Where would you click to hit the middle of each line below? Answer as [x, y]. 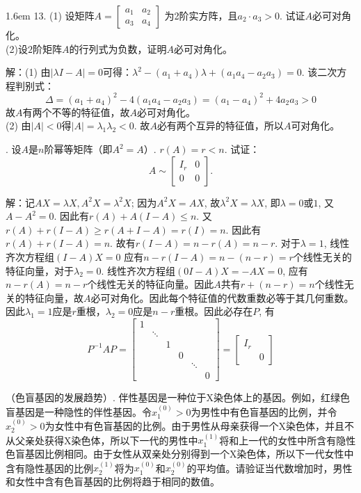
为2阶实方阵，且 [201, 15]
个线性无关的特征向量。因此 [151, 284]
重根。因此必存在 [214, 311]
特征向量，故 [54, 297]
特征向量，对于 [40, 270]
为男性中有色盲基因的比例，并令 [264, 411]
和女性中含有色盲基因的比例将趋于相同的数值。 [113, 481]
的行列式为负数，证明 [118, 48]
